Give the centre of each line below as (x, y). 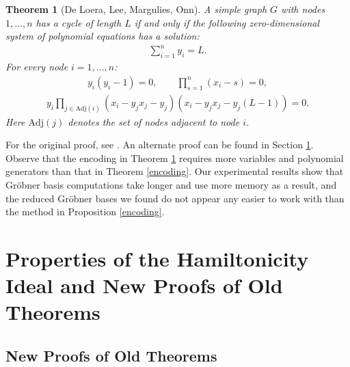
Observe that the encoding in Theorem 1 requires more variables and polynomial (175, 158)
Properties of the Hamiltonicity (157, 258)
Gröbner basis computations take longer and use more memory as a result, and (171, 185)
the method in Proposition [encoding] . (85, 212)
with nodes (303, 9)
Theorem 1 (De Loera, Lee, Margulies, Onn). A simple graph (136, 9)
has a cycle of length (79, 22)
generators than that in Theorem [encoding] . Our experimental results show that (175, 171)
